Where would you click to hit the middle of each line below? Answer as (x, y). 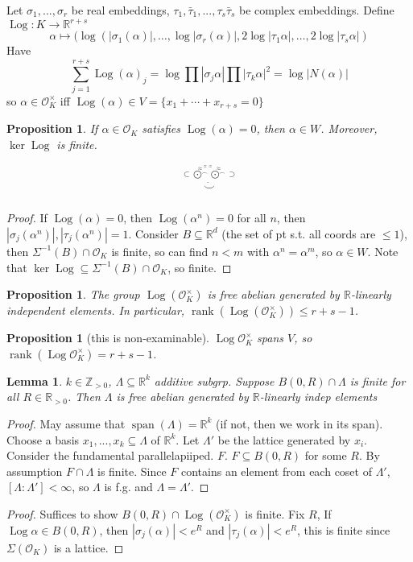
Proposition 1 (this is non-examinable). (108, 338)
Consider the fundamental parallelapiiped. (110, 455)
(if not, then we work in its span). (299, 423)
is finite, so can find (160, 251)
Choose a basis (43, 439)
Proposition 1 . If (52, 128)
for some (326, 455)
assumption (35, 471)
